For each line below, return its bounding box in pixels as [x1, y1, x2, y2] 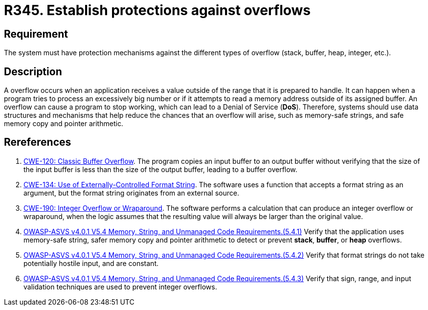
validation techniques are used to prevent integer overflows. [23, 282, 217, 291]
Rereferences [4, 136, 71, 149]
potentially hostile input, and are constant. [23, 259, 159, 267]
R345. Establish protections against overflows [4, 2, 311, 19]
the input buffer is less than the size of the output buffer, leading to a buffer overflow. [23, 165, 297, 174]
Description [4, 65, 62, 78]
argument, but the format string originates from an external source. [23, 188, 239, 197]
